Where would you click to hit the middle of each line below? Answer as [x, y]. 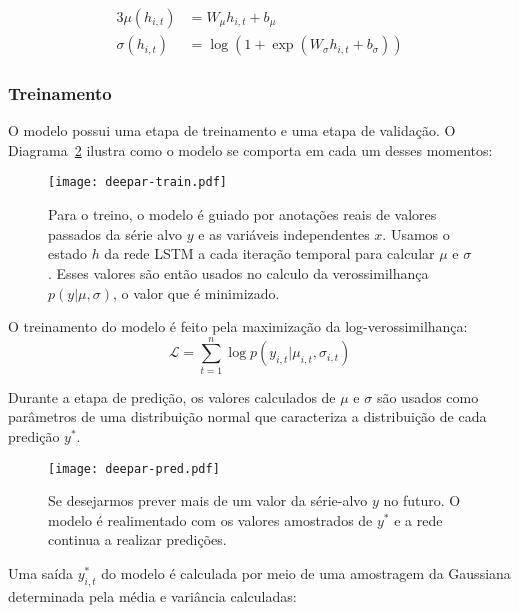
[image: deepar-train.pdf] [137, 182]
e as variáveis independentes [284, 233]
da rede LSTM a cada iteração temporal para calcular [269, 253]
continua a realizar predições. [137, 539]
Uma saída [41, 573]
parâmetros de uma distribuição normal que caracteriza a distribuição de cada [247, 416]
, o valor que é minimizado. [196, 292]
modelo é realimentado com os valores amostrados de [210, 519]
